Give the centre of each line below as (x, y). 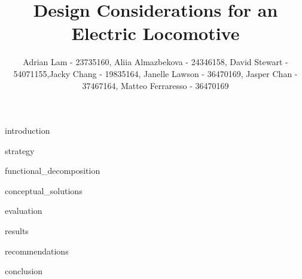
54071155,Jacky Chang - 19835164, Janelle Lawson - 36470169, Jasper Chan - (155, 73)
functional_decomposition (53, 171)
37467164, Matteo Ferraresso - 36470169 (155, 85)
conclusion (24, 271)
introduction (28, 131)
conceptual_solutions (44, 190)
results (17, 231)
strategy (20, 150)
